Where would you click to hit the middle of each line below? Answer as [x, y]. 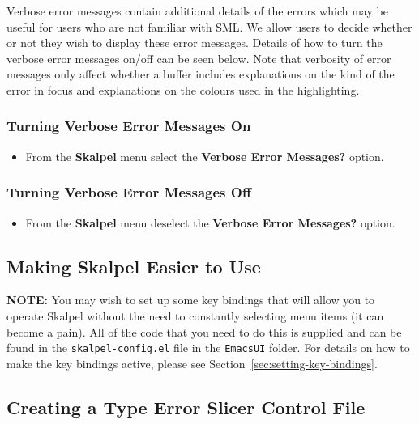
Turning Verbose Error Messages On [129, 126]
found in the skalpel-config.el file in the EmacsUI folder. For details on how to [208, 348]
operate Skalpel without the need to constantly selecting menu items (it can [195, 315]
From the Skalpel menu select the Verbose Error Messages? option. [205, 156]
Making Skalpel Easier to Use [134, 266]
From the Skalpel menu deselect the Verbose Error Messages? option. [210, 222]
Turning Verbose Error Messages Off [129, 192]
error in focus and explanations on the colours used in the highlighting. [183, 89]
